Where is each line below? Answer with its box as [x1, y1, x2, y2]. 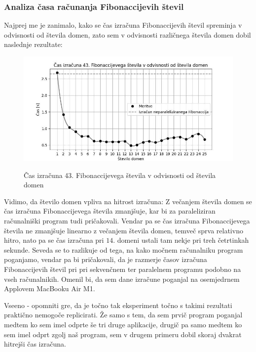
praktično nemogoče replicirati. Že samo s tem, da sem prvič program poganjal [4, 309, 243, 320]
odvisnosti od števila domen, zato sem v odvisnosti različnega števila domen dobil [4, 29, 251, 40]
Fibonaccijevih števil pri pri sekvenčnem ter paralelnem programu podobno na [4, 264, 241, 274]
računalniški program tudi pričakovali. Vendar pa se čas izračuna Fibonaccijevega [4, 215, 250, 225]
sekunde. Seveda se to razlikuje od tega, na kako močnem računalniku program [4, 244, 243, 255]
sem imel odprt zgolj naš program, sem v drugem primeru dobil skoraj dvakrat [4, 329, 242, 339]
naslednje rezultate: [4, 39, 63, 49]
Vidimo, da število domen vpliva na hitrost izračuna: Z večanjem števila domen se [4, 196, 252, 206]
